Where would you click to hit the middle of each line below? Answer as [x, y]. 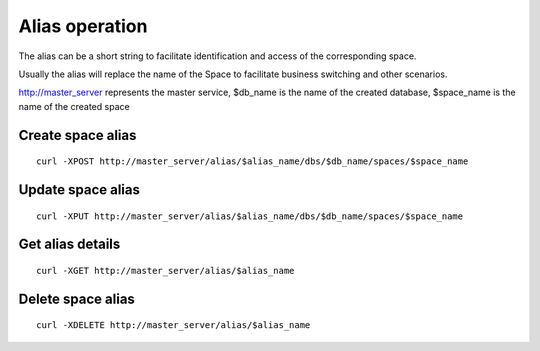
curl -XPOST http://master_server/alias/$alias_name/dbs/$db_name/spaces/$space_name [252, 161]
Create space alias [77, 135]
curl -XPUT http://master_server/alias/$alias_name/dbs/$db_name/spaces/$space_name [250, 216]
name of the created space [74, 106]
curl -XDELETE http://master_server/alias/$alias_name [173, 325]
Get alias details [69, 244]
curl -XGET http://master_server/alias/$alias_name [165, 270]
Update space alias [79, 189]
